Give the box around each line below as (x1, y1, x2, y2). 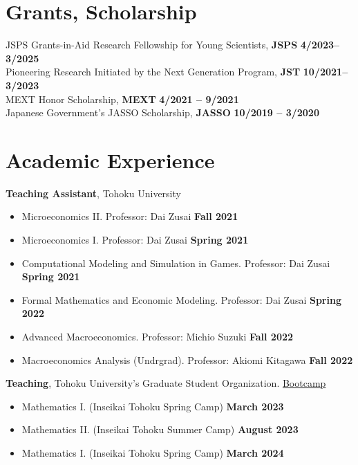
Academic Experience (6, 145, 215, 174)
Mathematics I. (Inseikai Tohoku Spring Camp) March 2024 (21, 445, 284, 459)
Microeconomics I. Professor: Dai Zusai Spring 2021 (21, 232, 249, 246)
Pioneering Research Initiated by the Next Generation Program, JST (6, 64, 301, 79)
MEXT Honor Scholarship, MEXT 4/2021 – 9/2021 (6, 91, 239, 106)
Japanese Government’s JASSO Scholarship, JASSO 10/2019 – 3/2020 (6, 105, 319, 120)
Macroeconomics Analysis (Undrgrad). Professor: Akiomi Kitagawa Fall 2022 (21, 352, 353, 367)
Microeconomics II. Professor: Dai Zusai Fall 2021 (21, 209, 238, 224)
